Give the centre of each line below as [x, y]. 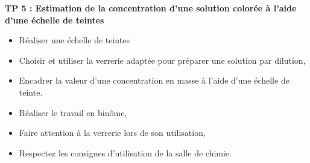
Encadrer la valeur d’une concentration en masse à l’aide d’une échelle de [154, 80]
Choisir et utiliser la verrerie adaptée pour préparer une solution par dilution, [162, 60]
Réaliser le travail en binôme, [73, 112]
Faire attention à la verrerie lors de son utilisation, [112, 133]
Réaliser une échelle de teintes [74, 40]
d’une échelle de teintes [55, 20]
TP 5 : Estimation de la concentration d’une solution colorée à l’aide [151, 8]
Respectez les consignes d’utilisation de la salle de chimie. [125, 152]
